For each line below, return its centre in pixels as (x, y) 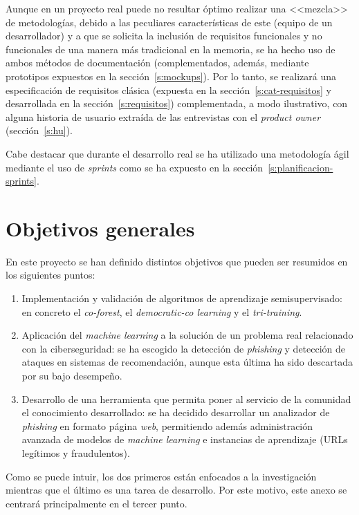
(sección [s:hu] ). (39, 130)
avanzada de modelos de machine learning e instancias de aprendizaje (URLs (185, 439)
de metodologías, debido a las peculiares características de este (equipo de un (169, 22)
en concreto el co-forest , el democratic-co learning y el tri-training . (162, 311)
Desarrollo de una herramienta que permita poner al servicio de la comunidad (186, 399)
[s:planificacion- (301, 167)
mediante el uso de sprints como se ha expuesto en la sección (135, 167)
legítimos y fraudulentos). (76, 452)
